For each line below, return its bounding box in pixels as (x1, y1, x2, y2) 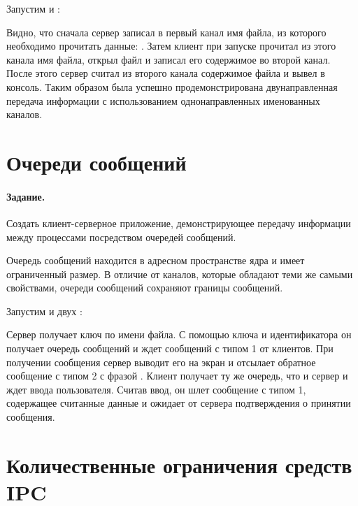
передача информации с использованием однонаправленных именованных (6, 93, 320, 108)
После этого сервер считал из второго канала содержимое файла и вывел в (6, 66, 325, 80)
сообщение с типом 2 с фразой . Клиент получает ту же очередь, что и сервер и (6, 368, 348, 383)
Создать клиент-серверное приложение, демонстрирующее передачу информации (6, 215, 351, 230)
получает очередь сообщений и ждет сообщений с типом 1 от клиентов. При (6, 341, 334, 356)
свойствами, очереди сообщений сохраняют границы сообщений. (6, 280, 283, 295)
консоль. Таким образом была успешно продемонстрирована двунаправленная (6, 79, 338, 94)
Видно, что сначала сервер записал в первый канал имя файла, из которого (6, 24, 327, 39)
